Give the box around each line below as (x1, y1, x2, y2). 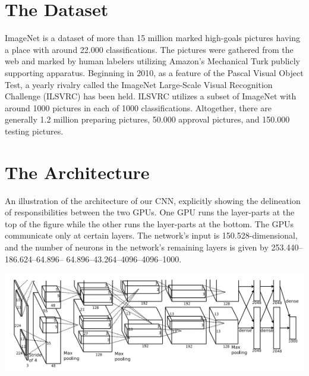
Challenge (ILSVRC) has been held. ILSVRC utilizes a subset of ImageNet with (5, 90, 297, 102)
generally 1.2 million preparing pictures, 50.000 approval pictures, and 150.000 (5, 113, 290, 126)
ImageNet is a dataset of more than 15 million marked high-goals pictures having (5, 32, 301, 44)
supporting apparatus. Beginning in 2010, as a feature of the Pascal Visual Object (5, 66, 304, 79)
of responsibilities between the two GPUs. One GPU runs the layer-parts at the (5, 206, 295, 218)
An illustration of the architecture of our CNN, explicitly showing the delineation (5, 194, 301, 206)
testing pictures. (5, 124, 64, 137)
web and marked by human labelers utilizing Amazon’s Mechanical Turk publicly (5, 55, 300, 67)
